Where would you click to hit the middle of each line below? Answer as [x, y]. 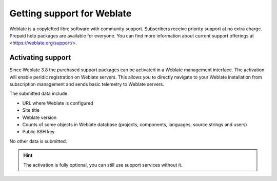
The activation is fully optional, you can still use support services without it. [103, 165]
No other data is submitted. [38, 141]
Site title [31, 110]
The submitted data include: [39, 94]
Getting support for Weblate [71, 13]
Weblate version [39, 117]
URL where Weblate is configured [58, 103]
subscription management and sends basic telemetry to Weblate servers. [87, 84]
